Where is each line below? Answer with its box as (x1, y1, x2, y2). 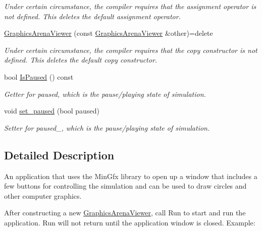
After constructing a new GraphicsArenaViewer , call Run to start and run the (4, 207, 246, 218)
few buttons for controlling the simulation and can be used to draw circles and (4, 181, 247, 191)
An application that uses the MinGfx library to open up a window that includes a (4, 170, 257, 181)
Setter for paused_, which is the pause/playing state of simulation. (4, 122, 210, 133)
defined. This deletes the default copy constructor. (4, 54, 158, 65)
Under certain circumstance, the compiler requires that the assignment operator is (4, 1, 256, 11)
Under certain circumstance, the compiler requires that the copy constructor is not (4, 44, 257, 55)
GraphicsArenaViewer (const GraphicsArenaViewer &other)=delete (4, 28, 213, 38)
